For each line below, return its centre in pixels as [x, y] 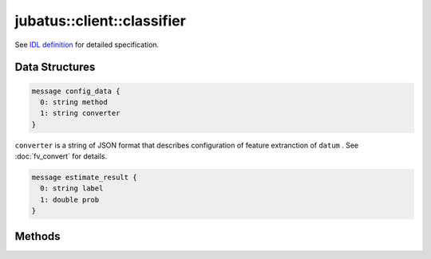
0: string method [74, 102]
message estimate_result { [84, 178]
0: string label [72, 188]
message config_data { [76, 91]
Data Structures [55, 67]
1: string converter [80, 113]
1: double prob [70, 200]
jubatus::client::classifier [101, 21]
